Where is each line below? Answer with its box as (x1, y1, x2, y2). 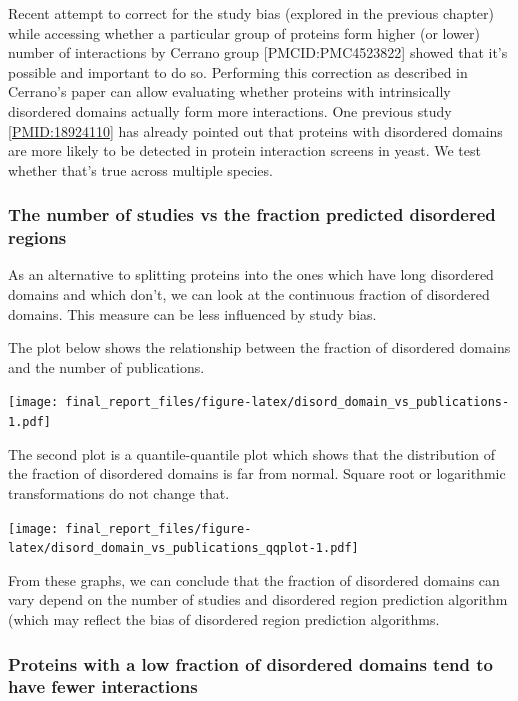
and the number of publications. (8, 356, 205, 377)
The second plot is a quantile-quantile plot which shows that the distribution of (8, 443, 495, 464)
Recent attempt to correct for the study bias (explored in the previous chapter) (8, 3, 494, 23)
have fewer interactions (8, 674, 198, 699)
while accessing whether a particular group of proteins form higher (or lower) (8, 22, 480, 43)
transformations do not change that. (8, 482, 230, 503)
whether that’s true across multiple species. (8, 159, 273, 180)
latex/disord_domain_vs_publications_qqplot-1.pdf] (8, 541, 359, 556)
